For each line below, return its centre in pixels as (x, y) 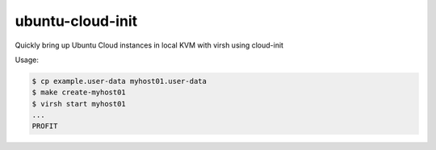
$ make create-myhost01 (79, 92)
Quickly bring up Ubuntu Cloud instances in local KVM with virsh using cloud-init (149, 45)
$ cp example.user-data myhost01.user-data (119, 81)
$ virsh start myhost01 (79, 104)
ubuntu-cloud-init (76, 21)
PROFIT (45, 126)
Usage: (27, 60)
